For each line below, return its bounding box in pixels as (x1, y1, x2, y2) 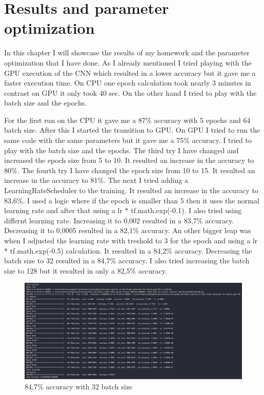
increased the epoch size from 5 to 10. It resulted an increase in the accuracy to (4, 155, 254, 165)
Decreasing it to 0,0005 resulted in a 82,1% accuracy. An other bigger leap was (4, 225, 251, 236)
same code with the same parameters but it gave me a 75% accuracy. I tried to (4, 135, 252, 145)
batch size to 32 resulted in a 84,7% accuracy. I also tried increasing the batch (4, 255, 250, 266)
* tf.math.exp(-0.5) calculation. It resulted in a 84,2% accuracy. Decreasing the (4, 245, 252, 256)
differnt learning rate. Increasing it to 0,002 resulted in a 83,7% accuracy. (4, 215, 234, 225)
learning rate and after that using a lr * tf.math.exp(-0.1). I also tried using (4, 205, 242, 216)
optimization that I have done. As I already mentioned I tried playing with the (4, 57, 252, 68)
